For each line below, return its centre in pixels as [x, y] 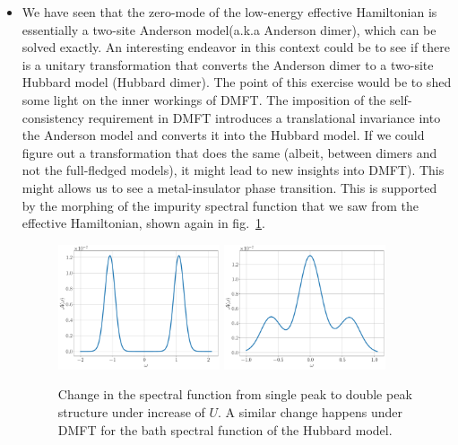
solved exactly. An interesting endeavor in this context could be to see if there [236, 47]
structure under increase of [131, 412]
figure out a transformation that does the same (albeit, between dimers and [229, 152]
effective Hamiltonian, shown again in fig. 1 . [143, 223]
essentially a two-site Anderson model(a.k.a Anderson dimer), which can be [229, 29]
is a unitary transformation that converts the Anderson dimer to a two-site [228, 64]
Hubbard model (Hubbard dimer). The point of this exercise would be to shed [237, 82]
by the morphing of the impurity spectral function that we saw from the [220, 205]
